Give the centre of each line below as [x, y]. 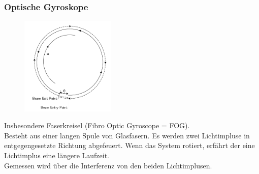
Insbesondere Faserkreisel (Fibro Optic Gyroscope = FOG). [97, 125]
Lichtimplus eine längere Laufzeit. [57, 155]
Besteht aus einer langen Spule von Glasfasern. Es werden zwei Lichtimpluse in [127, 135]
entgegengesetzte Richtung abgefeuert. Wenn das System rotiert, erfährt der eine [129, 145]
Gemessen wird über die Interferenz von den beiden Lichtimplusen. [108, 165]
